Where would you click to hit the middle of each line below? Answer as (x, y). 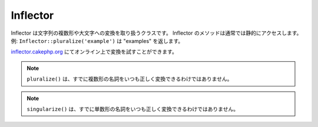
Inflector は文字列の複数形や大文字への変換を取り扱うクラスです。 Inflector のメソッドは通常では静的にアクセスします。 (156, 33)
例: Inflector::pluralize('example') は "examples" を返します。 (97, 41)
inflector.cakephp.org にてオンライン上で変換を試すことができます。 (94, 52)
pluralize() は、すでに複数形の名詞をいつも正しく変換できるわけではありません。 (130, 79)
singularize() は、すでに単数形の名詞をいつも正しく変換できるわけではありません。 (132, 109)
